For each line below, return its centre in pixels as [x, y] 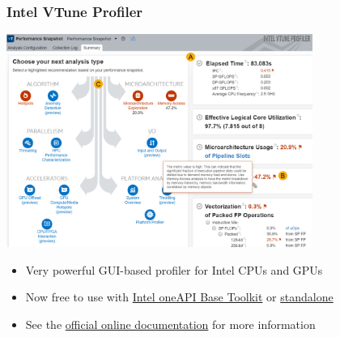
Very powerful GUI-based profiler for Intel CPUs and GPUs [174, 269]
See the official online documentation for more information [170, 324]
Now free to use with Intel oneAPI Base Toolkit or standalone [179, 297]
